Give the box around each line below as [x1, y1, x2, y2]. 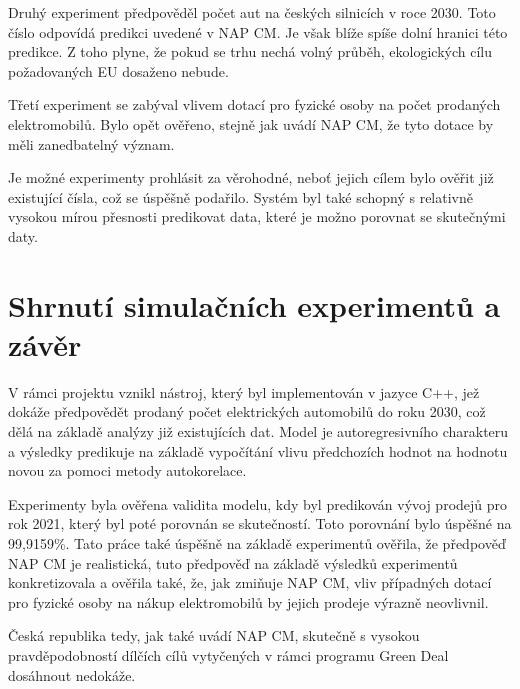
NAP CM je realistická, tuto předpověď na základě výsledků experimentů [8, 552, 458, 573]
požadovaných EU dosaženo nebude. [8, 60, 229, 81]
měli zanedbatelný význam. [8, 133, 175, 154]
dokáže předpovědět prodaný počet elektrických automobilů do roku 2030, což [8, 401, 486, 422]
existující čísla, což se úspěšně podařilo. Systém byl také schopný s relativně [8, 186, 473, 207]
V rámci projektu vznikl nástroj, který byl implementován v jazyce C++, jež [8, 381, 480, 402]
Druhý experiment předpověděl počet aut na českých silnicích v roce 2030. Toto [8, 2, 496, 22]
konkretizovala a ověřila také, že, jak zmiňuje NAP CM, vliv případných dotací [8, 572, 492, 593]
